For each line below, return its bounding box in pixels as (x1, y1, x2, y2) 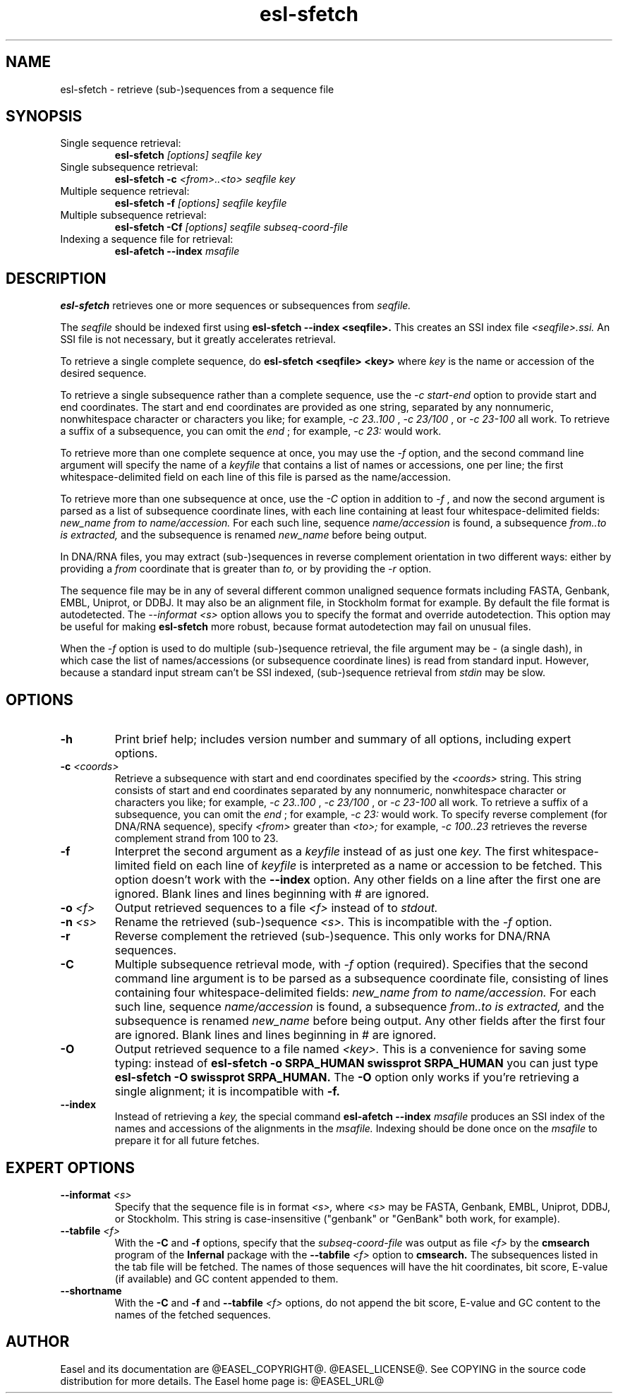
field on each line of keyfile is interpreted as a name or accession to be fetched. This (153, 858, 602, 873)
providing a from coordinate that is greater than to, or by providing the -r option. (60, 563, 432, 575)
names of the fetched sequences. (114, 1308, 271, 1321)
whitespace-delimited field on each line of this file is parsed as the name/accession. (60, 471, 452, 484)
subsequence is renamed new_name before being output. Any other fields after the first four (114, 1014, 605, 1028)
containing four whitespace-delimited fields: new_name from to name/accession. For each (114, 985, 597, 1000)
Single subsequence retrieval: (60, 161, 198, 174)
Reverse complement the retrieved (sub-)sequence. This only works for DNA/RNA (114, 929, 550, 944)
